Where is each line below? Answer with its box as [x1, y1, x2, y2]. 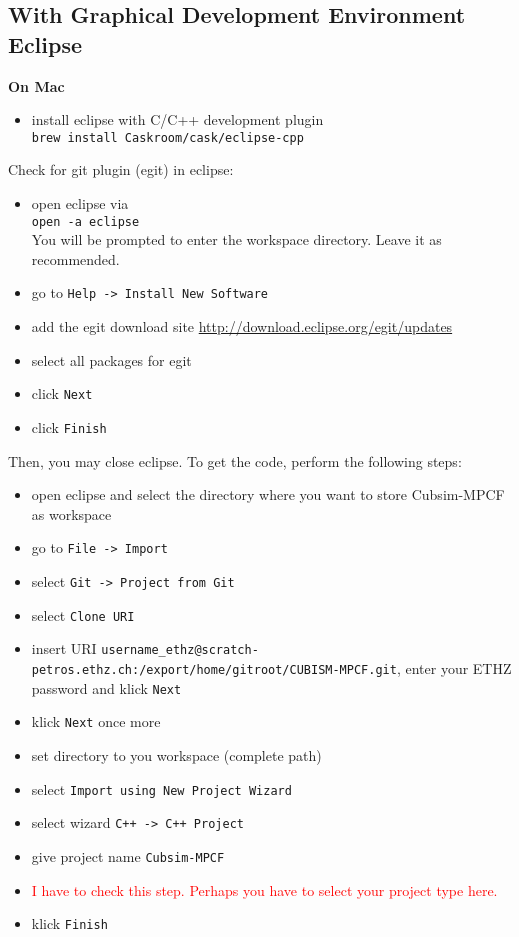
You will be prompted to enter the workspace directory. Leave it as [31, 229, 442, 250]
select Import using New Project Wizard [31, 778, 292, 799]
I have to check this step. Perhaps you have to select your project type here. [31, 879, 498, 900]
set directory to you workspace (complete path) [31, 745, 322, 765]
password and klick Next [31, 677, 182, 698]
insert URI [31, 638, 97, 659]
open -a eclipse [31, 214, 140, 229]
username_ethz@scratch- [101, 643, 259, 658]
